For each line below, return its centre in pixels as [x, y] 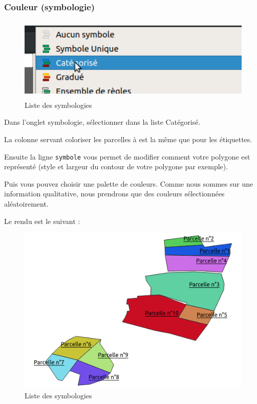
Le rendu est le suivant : [42, 221]
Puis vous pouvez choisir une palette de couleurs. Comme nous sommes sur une [129, 183]
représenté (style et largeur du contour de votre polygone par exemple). [116, 166]
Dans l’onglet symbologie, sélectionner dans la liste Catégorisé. [102, 122]
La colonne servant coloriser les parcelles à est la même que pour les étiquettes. [128, 139]
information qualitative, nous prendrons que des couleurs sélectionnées [114, 194]
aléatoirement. [26, 204]
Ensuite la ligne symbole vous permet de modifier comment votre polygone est [127, 156]
